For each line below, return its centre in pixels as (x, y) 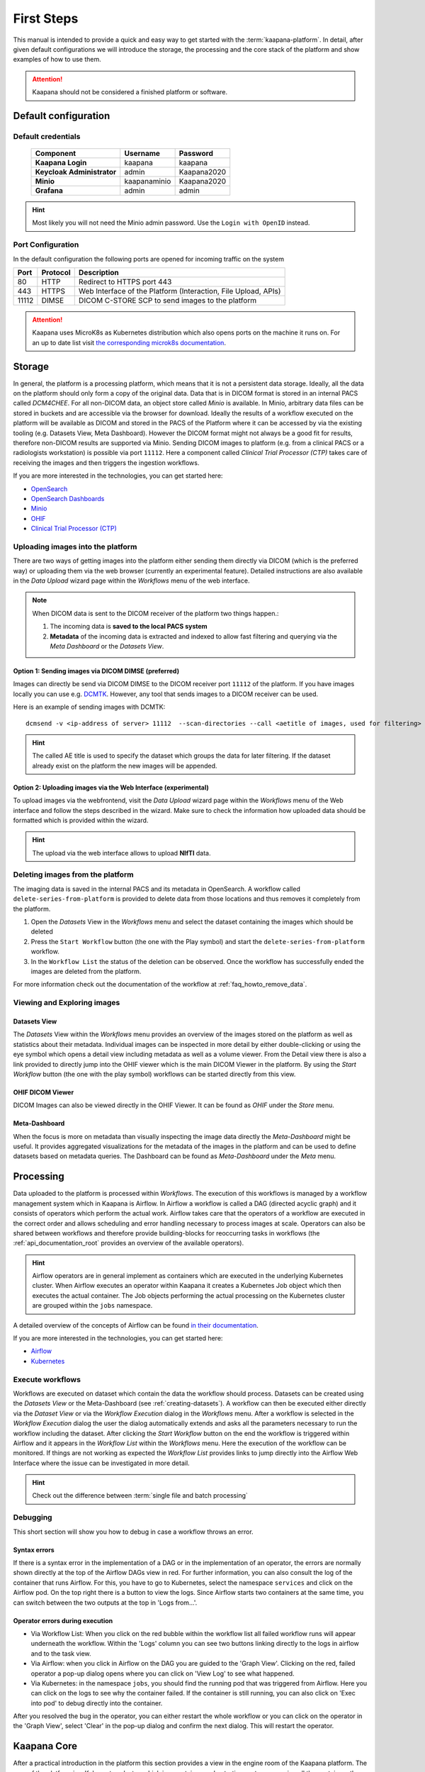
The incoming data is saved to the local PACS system (129, 627)
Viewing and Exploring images (67, 1003)
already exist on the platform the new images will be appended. (125, 766)
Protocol (56, 273)
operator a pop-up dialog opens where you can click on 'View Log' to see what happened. (163, 1673)
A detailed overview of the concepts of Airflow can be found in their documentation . (136, 1325)
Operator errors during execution (63, 1620)
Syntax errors (34, 1549)
